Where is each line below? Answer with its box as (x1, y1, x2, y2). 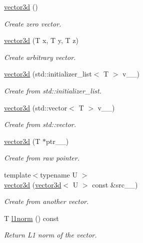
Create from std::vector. (4, 119, 76, 129)
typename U (40, 169, 77, 179)
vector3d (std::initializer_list (4, 68, 92, 79)
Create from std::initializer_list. (4, 85, 101, 95)
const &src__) (92, 179, 138, 189)
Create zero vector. (4, 18, 61, 28)
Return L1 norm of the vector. (4, 229, 97, 240)
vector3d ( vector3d (4, 179, 61, 189)
